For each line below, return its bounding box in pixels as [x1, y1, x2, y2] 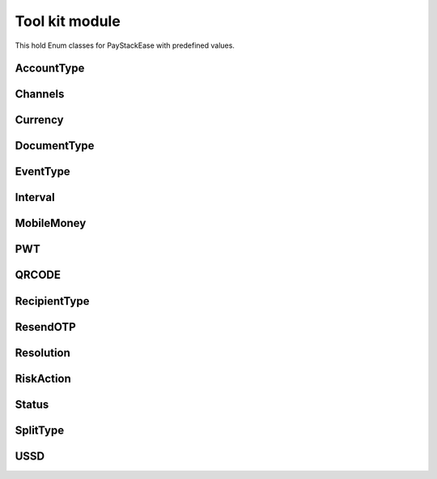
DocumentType [15, 139, 95, 153]
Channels [15, 88, 65, 101]
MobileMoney [15, 216, 87, 230]
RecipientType [15, 294, 90, 308]
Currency [15, 113, 64, 127]
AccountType [15, 62, 85, 75]
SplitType [15, 423, 65, 437]
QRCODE [15, 268, 61, 282]
